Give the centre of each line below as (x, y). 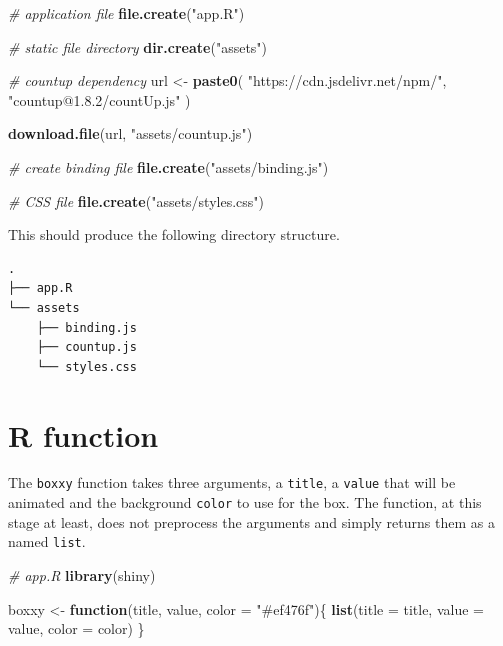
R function (83, 434)
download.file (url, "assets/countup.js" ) (130, 133)
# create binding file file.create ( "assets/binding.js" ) (168, 166)
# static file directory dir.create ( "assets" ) (138, 46)
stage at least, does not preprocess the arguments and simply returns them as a (251, 521)
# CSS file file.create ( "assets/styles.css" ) (136, 200)
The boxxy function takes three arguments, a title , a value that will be (232, 482)
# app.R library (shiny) (82, 575)
